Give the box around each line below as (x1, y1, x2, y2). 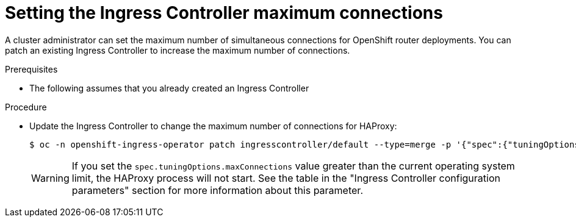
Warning (31, 171, 70, 184)
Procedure (5, 101, 47, 112)
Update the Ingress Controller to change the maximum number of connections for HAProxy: (29, 120, 397, 131)
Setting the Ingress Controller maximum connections (5, 2, 443, 23)
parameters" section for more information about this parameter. (71, 184, 363, 196)
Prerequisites (5, 63, 58, 74)
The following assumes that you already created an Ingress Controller (29, 82, 309, 93)
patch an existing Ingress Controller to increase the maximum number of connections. (5, 45, 350, 56)
